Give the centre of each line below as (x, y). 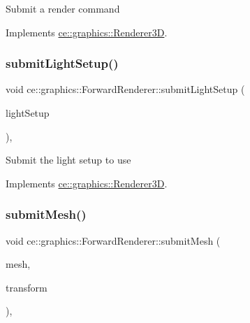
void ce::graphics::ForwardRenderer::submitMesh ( (113, 240)
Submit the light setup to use (68, 160)
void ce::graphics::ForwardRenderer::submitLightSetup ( (125, 89)
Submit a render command (63, 8)
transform (27, 287)
